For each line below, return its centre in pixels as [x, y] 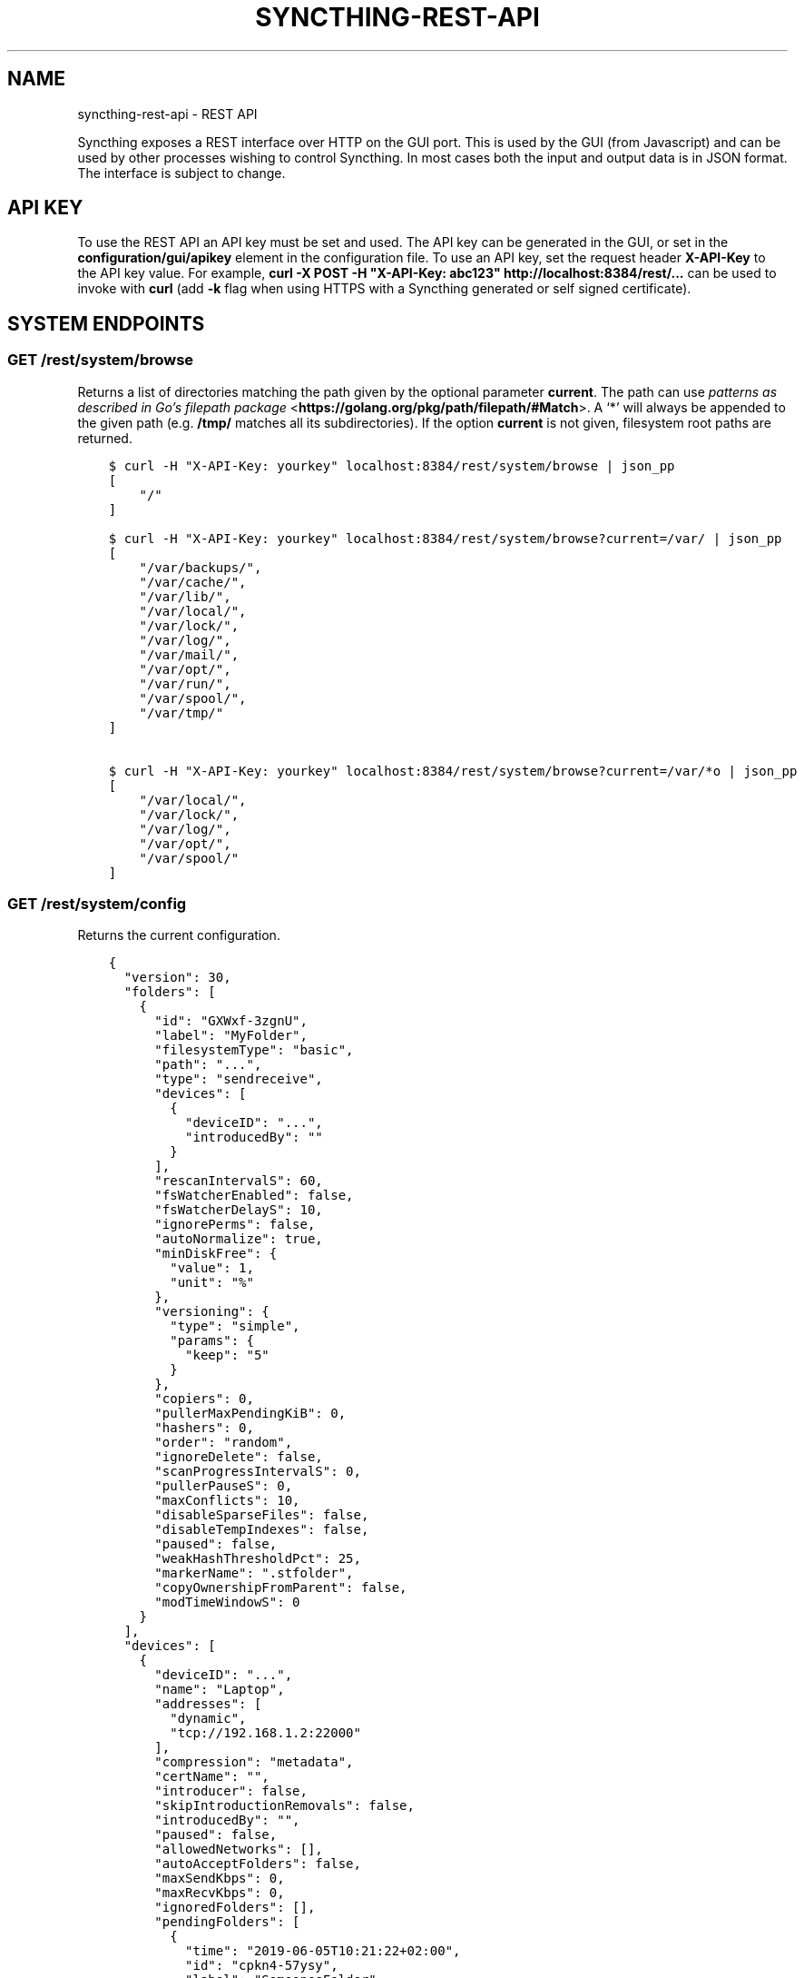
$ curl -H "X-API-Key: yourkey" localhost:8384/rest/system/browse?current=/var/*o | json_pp [453, 771]
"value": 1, [212, 1268]
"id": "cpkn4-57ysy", [262, 1966]
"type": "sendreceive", [239, 1079]
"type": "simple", [235, 1326]
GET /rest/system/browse [101, 360]
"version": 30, [177, 978]
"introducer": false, [231, 1791]
